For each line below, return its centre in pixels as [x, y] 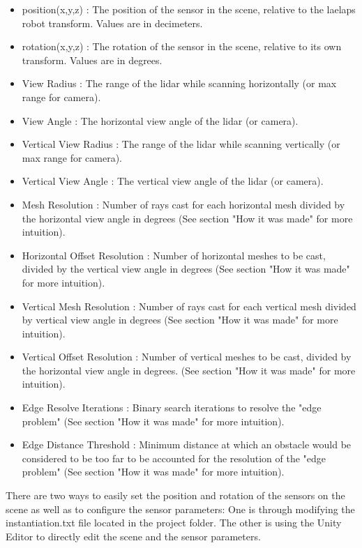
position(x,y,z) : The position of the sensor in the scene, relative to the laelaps [189, 9]
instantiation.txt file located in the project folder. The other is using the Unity [174, 523]
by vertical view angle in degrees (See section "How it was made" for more [180, 320]
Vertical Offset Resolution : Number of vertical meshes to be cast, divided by [187, 357]
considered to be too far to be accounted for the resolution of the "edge [174, 458]
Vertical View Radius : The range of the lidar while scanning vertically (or [181, 144]
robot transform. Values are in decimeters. [112, 23]
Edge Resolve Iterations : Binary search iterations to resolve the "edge [172, 408]
